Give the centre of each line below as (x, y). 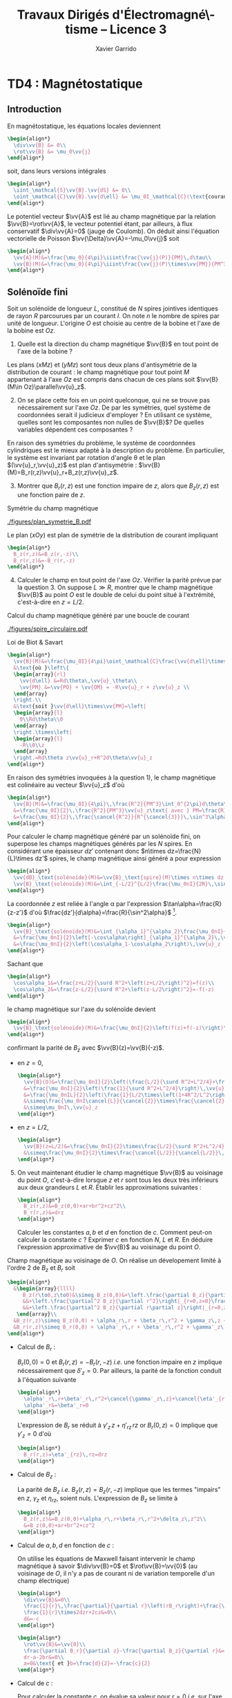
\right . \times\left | (43, 732)
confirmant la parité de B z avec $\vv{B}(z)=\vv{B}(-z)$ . (86, 1049)
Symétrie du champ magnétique (53, 508)
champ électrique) (43, 1580)
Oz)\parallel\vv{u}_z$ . (55, 387)
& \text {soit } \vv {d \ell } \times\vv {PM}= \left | (80, 707)
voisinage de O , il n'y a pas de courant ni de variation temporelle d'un (116, 1573)
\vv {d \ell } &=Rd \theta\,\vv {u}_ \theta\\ (78, 681)
